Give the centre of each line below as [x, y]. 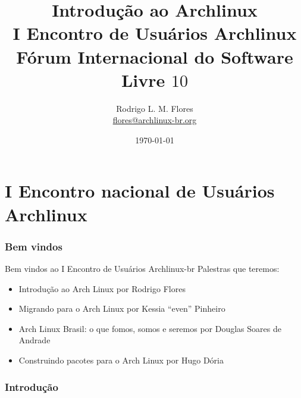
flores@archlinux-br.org [155, 120]
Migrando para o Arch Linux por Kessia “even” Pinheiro [122, 308]
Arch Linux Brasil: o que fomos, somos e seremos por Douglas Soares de [150, 328]
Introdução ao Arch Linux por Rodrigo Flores [102, 288]
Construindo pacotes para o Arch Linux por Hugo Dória [121, 360]
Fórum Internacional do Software [155, 56]
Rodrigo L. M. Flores [155, 108]
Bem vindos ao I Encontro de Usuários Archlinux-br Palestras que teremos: [142, 269]
